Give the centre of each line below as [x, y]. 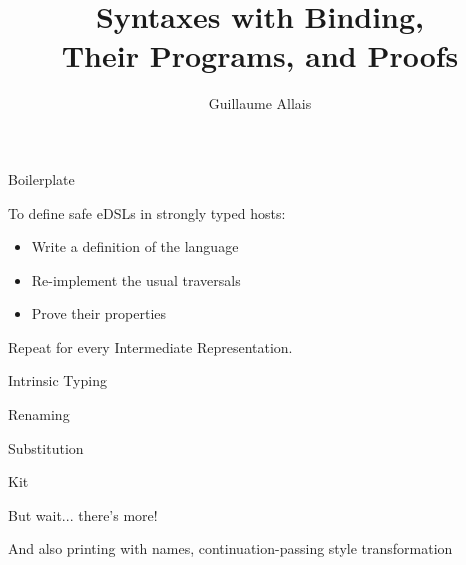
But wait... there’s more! [83, 514]
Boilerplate [41, 178]
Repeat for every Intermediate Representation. [150, 346]
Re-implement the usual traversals [136, 279]
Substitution [46, 447]
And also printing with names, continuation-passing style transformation [230, 548]
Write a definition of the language [135, 246]
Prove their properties [99, 313]
